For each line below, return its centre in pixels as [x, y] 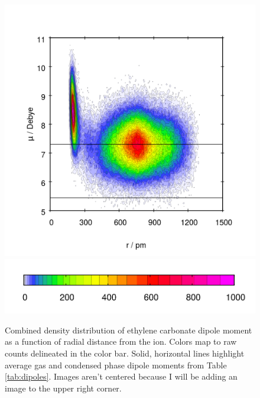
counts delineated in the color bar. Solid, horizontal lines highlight [125, 353]
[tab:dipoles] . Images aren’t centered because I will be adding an [121, 376]
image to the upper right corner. [63, 388]
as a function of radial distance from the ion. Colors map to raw [121, 341]
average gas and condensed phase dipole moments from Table [116, 365]
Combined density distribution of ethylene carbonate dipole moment [129, 330]
